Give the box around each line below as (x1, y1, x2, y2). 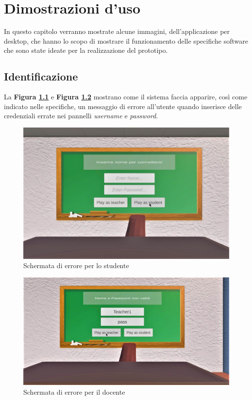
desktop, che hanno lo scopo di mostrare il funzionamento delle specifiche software (4, 35, 248, 46)
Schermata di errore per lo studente (23, 260, 129, 271)
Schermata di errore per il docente (23, 386, 125, 397)
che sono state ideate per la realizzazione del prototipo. (4, 45, 168, 55)
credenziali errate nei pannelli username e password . (4, 111, 158, 121)
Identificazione (4, 69, 78, 84)
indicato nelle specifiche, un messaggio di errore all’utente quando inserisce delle (4, 101, 242, 111)
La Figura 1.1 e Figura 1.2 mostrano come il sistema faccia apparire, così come (4, 92, 248, 102)
